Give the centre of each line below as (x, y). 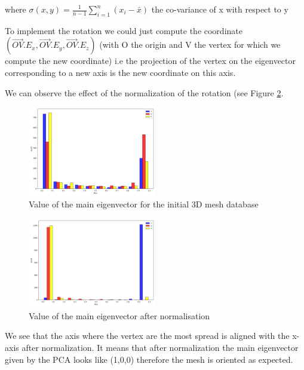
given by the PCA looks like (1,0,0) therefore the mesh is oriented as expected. (149, 359)
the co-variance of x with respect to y (220, 9)
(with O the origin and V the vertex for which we (190, 45)
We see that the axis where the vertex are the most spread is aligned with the (147, 336)
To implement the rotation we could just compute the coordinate (124, 30)
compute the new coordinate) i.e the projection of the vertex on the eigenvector (151, 61)
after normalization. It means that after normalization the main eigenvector (160, 347)
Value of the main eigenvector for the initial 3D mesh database (144, 204)
